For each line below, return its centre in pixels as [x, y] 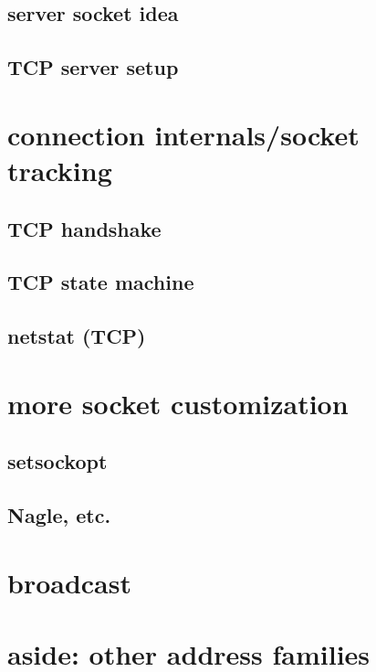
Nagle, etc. [59, 515]
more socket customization [178, 403]
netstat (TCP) [77, 336]
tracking [60, 170]
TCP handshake [84, 228]
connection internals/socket [183, 134]
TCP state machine [101, 282]
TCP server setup [93, 67]
